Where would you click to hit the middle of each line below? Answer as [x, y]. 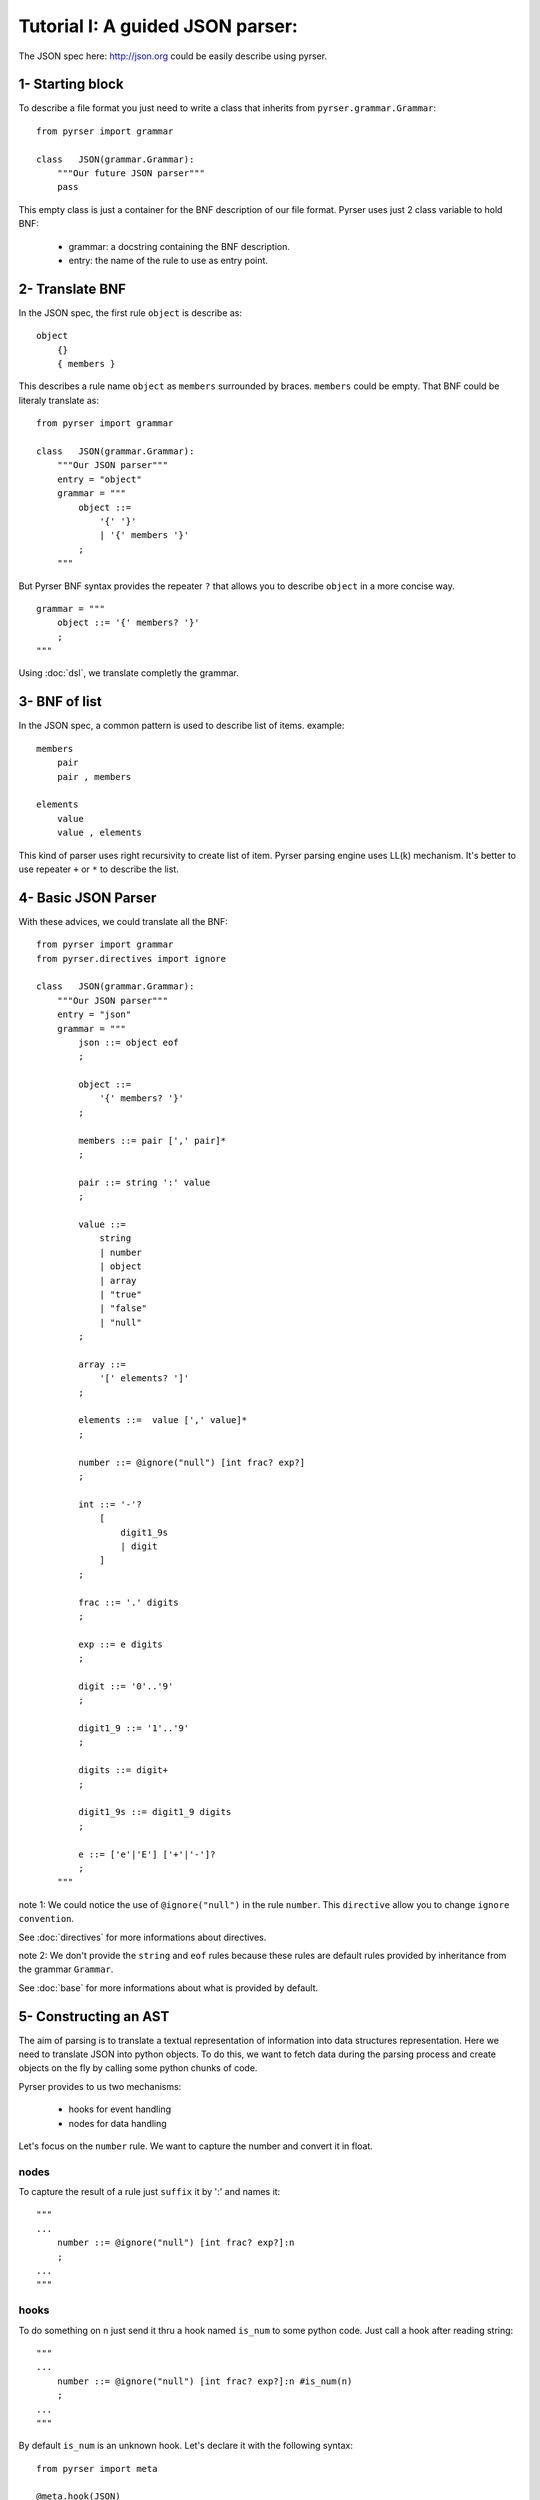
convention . [46, 1919]
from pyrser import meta [97, 2468]
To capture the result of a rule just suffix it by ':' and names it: [149, 2192]
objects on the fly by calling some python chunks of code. [138, 2068]
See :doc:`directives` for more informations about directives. [142, 1937]
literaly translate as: [59, 400]
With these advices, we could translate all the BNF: [123, 921]
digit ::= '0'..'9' [126, 1686]
